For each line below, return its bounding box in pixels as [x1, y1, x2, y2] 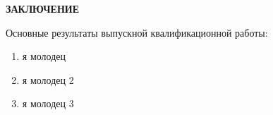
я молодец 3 [22, 96, 74, 111]
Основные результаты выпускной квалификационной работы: [6, 25, 268, 40]
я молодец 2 [22, 72, 74, 87]
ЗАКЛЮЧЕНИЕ [6, 1, 80, 16]
